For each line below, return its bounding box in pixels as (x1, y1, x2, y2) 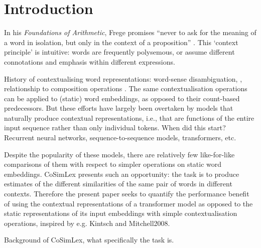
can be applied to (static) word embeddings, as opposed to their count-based (4, 93, 240, 103)
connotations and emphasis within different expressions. (4, 56, 175, 67)
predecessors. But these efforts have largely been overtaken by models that (4, 103, 233, 113)
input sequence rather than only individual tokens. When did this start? (4, 122, 226, 133)
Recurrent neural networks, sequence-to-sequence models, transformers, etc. (4, 132, 236, 143)
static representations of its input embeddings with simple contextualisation (4, 208, 237, 218)
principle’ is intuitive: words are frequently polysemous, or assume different (4, 47, 235, 57)
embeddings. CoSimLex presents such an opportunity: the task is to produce (4, 168, 239, 179)
